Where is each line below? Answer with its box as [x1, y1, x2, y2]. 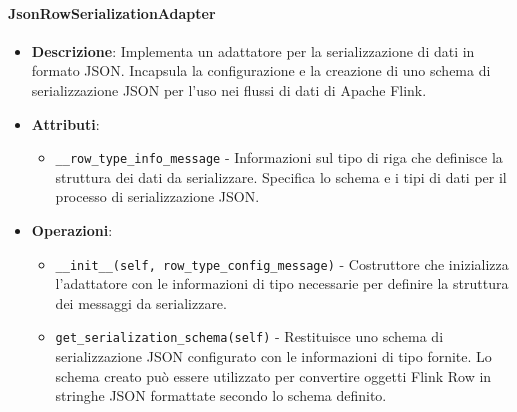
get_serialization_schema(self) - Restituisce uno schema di [55, 326, 444, 347]
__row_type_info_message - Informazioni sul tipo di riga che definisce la [55, 147, 503, 168]
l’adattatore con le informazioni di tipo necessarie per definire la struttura [55, 273, 509, 294]
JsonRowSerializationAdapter [8, 2, 216, 23]
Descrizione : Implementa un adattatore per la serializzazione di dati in [31, 40, 475, 61]
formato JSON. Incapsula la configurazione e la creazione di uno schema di [31, 60, 491, 81]
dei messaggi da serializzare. [55, 292, 227, 313]
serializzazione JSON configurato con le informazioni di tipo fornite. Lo [55, 346, 492, 367]
